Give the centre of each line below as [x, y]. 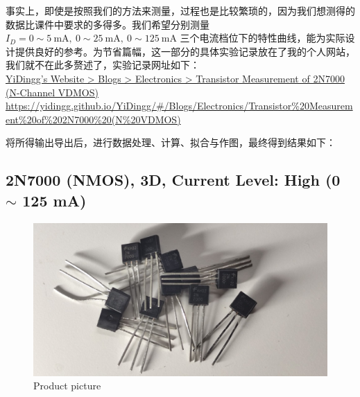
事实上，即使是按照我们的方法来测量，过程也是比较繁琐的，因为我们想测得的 [180, 10]
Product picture [67, 386]
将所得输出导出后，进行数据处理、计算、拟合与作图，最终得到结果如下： [171, 142]
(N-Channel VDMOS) [52, 92]
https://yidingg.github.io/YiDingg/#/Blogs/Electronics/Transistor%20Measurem [179, 106]
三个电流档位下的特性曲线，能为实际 [263, 38]
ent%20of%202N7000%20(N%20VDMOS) [93, 119]
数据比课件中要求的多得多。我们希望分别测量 [108, 24]
